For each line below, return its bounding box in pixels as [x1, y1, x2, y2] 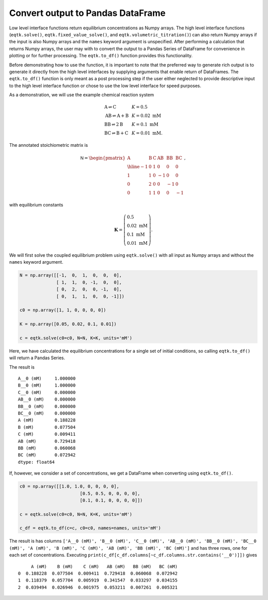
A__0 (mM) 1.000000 [18, 376, 76, 382]
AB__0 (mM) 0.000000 [18, 397, 76, 402]
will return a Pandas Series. [9, 355, 66, 361]
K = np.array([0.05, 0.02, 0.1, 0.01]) [19, 321, 117, 327]
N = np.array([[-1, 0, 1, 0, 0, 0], [19, 273, 122, 278]
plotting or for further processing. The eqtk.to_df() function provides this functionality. [9, 53, 193, 59]
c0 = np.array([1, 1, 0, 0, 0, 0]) [19, 307, 106, 313]
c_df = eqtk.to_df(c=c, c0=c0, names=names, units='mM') [19, 525, 161, 531]
